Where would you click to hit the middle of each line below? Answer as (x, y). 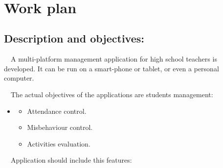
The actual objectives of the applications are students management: (112, 94)
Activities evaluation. (59, 143)
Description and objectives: (74, 38)
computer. (19, 78)
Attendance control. (57, 111)
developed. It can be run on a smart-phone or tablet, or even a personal (111, 68)
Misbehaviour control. (60, 127)
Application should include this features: (71, 160)
